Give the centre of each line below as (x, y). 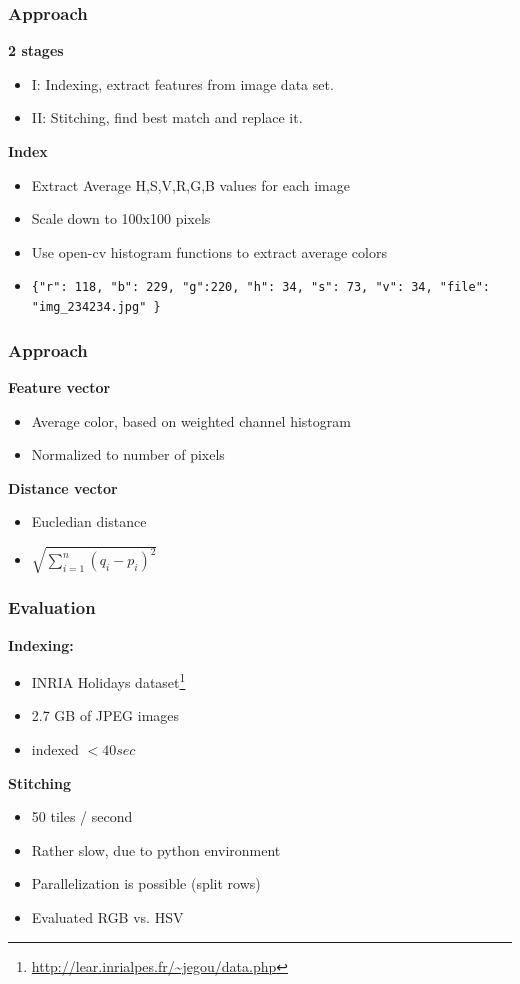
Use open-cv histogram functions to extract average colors (209, 251)
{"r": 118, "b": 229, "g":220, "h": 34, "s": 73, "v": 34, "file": (260, 287)
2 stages (36, 50)
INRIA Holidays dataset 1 (108, 680)
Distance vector (63, 487)
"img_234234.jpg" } (96, 307)
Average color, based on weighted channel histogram (191, 420)
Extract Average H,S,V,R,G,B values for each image (190, 184)
